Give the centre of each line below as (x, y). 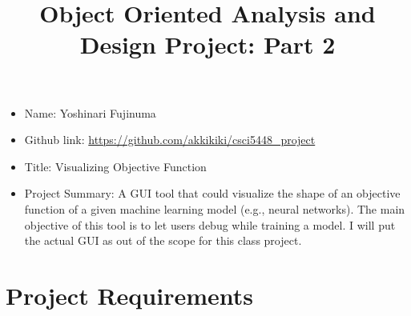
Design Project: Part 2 (208, 44)
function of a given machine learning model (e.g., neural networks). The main (215, 208)
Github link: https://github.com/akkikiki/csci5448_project (170, 140)
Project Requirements (129, 295)
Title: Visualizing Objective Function (115, 166)
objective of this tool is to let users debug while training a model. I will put (210, 224)
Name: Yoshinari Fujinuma (90, 112)
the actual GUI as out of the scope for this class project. (163, 240)
